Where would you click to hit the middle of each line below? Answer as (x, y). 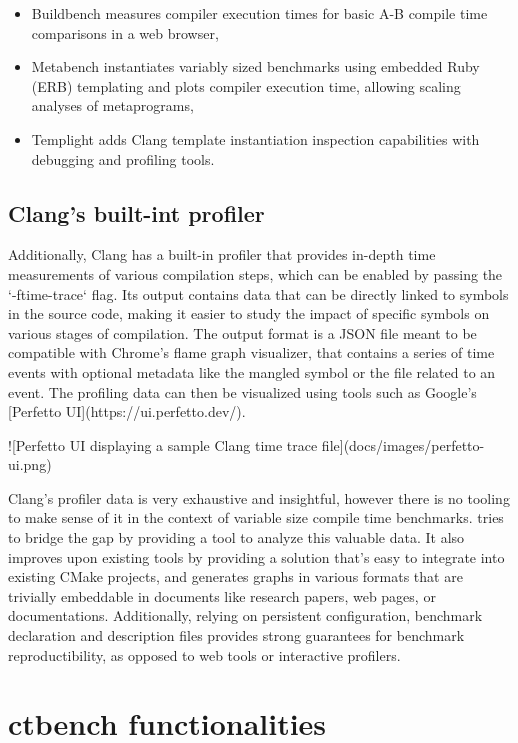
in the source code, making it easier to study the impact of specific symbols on (249, 313)
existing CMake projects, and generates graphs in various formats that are (235, 576)
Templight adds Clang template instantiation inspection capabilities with (255, 138)
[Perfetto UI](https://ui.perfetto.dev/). (127, 411)
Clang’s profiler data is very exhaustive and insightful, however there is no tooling (259, 497)
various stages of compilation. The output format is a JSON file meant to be (242, 332)
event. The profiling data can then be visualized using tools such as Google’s (242, 391)
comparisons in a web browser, (125, 32)
